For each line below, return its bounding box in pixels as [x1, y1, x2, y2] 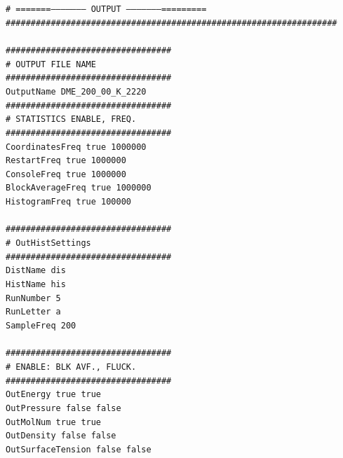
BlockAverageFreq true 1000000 [6, 183, 152, 193]
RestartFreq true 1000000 [6, 155, 126, 166]
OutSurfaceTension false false [6, 444, 152, 454]
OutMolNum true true [6, 417, 102, 427]
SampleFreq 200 [6, 320, 76, 331]
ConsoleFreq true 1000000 [6, 169, 126, 179]
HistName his [6, 279, 66, 289]
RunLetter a [6, 307, 61, 317]
